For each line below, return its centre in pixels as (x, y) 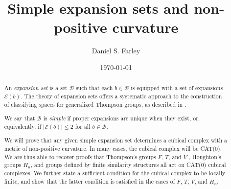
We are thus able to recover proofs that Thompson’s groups (80, 156)
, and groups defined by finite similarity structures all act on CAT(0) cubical (128, 165)
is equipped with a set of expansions (177, 88)
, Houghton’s (205, 156)
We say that (20, 118)
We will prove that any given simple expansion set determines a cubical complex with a (115, 140)
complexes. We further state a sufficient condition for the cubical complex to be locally (115, 173)
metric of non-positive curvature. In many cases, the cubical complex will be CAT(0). (113, 149)
